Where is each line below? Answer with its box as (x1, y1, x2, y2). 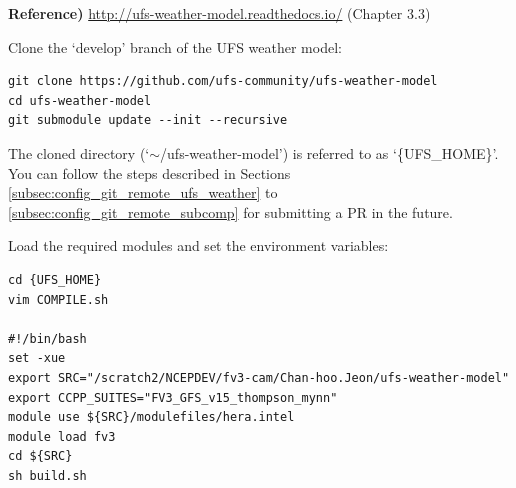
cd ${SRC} (8, 449, 73, 464)
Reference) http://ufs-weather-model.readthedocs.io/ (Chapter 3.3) (8, 3, 431, 23)
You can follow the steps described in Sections (8, 162, 291, 183)
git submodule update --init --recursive (8, 113, 288, 128)
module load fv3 (8, 429, 116, 444)
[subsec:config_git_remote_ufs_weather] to (8, 182, 278, 203)
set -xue (8, 351, 66, 366)
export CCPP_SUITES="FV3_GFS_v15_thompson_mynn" (8, 390, 338, 405)
